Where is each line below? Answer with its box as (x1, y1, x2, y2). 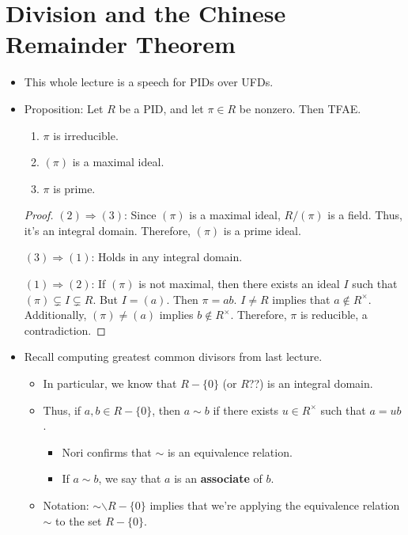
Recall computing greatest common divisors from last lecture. (24, 348, 323, 365)
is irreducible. (53, 127, 119, 143)
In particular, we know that (43, 375, 177, 392)
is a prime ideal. (223, 222, 301, 238)
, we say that (98, 470, 161, 487)
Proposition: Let (24, 100, 104, 116)
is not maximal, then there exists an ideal (138, 275, 340, 292)
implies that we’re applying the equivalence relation (149, 497, 400, 513)
